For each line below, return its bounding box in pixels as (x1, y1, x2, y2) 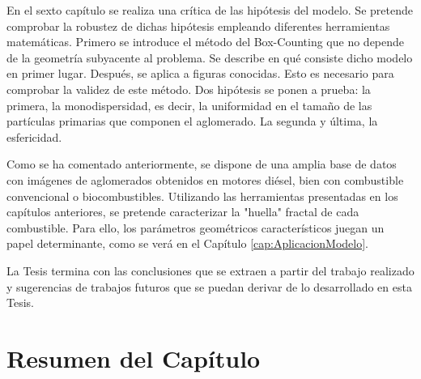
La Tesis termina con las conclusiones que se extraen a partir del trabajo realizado (6, 262, 415, 279)
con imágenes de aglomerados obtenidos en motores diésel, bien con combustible (6, 171, 404, 188)
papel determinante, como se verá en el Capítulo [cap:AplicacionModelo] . (6, 235, 369, 252)
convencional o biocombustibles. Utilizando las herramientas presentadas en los (6, 187, 398, 204)
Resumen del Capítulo (6, 341, 261, 374)
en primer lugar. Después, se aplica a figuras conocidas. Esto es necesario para (6, 65, 394, 82)
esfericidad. (6, 128, 62, 145)
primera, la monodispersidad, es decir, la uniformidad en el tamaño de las (6, 96, 372, 113)
